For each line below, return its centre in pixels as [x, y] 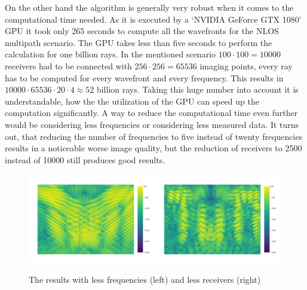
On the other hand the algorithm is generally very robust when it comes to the [149, 7]
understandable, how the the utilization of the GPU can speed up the [132, 101]
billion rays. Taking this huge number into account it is [197, 89]
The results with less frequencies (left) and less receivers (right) [145, 280]
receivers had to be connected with [68, 65]
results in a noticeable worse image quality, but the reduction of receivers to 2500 [153, 148]
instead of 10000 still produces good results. [85, 159]
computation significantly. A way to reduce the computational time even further [151, 113]
